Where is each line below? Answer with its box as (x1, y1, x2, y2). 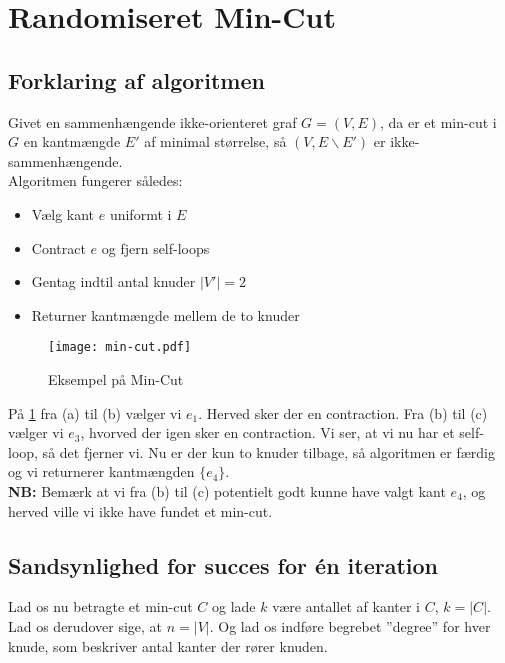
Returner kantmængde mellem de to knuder (31, 304, 300, 325)
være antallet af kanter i (272, 596, 421, 617)
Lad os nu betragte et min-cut (8, 596, 193, 617)
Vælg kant (31, 203, 95, 224)
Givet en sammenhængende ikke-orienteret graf (8, 111, 297, 132)
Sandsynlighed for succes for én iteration (8, 549, 439, 580)
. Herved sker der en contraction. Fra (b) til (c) (198, 402, 488, 423)
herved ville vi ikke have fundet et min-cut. (8, 500, 273, 521)
